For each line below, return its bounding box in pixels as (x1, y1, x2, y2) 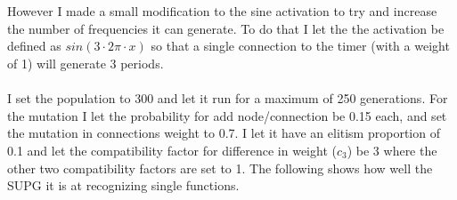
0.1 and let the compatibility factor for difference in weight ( (7, 140, 337, 159)
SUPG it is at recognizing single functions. (7, 176, 240, 195)
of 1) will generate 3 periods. (7, 53, 164, 72)
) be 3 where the (347, 140, 437, 159)
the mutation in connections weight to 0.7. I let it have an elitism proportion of (7, 124, 440, 142)
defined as (7, 36, 61, 55)
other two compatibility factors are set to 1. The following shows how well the (7, 158, 433, 177)
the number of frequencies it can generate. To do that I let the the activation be (7, 19, 445, 37)
